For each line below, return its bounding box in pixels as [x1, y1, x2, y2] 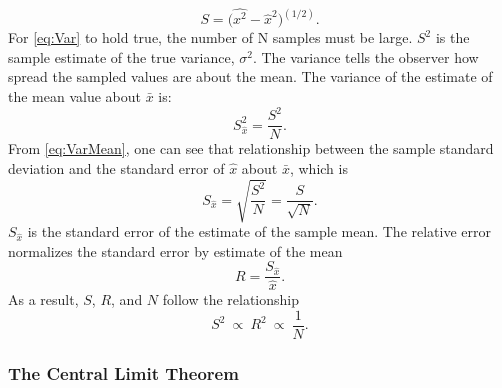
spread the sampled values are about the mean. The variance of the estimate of [8, 66, 493, 87]
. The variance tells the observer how [252, 46, 479, 67]
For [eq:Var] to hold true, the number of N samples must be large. [8, 27, 413, 48]
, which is [289, 157, 348, 178]
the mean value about [8, 86, 141, 107]
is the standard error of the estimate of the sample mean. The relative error [27, 220, 492, 241]
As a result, [8, 289, 79, 310]
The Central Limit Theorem [8, 360, 239, 385]
